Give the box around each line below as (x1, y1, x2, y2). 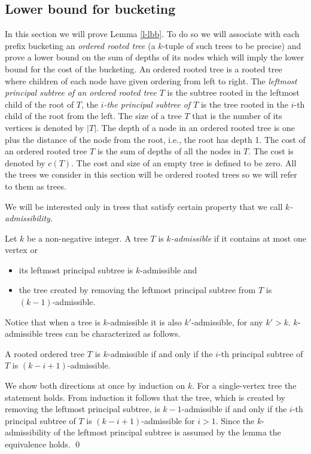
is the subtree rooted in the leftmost (167, 86, 300, 99)
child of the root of (5, 97, 74, 110)
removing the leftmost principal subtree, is (5, 403, 160, 415)
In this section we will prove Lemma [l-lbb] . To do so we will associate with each (5, 28, 300, 40)
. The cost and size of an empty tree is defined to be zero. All (71, 156, 297, 169)
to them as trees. (5, 179, 66, 192)
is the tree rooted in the (200, 97, 288, 110)
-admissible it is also (107, 315, 182, 328)
